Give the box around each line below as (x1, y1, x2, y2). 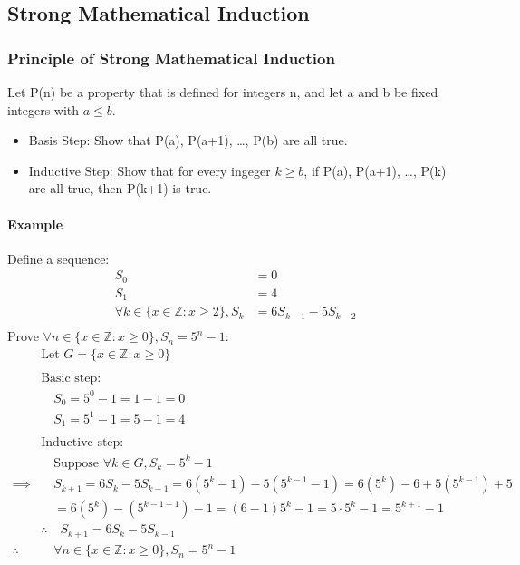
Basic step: (41, 372, 101, 385)
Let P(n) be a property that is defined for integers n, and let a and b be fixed (7, 83, 438, 101)
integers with (7, 100, 80, 119)
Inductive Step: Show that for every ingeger (28, 161, 271, 180)
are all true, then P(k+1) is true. (28, 179, 212, 198)
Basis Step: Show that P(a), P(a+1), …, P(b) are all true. (28, 131, 348, 150)
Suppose (53, 456, 100, 470)
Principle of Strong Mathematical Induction (7, 46, 335, 69)
